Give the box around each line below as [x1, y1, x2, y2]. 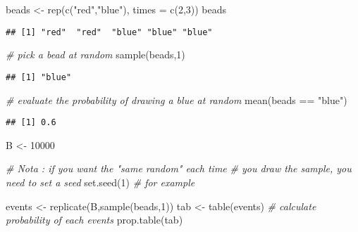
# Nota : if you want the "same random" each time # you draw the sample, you [6, 161, 352, 176]
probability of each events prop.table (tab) [6, 212, 183, 227]
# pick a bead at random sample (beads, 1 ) [6, 47, 185, 62]
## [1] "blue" [6, 72, 72, 82]
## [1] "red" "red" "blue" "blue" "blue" [6, 27, 213, 37]
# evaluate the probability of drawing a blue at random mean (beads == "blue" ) [6, 92, 347, 107]
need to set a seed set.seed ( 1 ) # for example [6, 174, 195, 189]
